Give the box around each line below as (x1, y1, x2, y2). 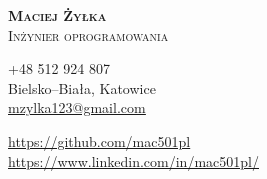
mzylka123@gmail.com (8, 97, 146, 118)
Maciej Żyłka (8, 5, 107, 25)
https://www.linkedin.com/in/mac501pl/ (8, 150, 259, 171)
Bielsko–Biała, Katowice (8, 77, 156, 98)
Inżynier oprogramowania (8, 24, 169, 45)
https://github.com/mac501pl (8, 130, 191, 151)
